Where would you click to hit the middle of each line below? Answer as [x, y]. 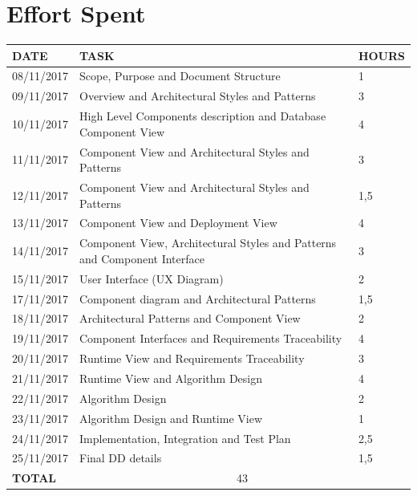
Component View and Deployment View [178, 223]
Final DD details [121, 458]
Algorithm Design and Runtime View [171, 418]
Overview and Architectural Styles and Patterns [198, 96]
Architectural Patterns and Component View [190, 318]
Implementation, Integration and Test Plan [185, 438]
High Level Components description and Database [203, 116]
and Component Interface [142, 258]
